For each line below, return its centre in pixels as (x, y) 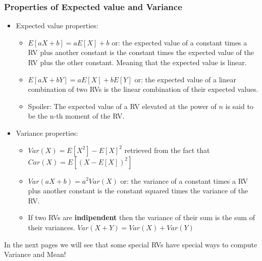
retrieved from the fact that (167, 150)
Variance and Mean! (35, 254)
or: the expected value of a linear (185, 79)
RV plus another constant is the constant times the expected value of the (141, 52)
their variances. (51, 227)
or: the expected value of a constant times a (179, 42)
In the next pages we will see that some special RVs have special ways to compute (131, 244)
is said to (239, 106)
